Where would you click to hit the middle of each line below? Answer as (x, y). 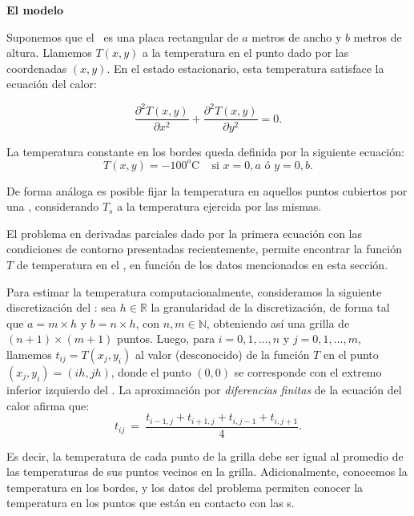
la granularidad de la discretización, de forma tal (270, 307)
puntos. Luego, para (166, 339)
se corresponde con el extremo (308, 371)
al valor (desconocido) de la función (222, 354)
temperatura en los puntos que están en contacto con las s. (151, 503)
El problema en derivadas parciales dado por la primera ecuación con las (184, 233)
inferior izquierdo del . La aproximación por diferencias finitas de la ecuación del (204, 389)
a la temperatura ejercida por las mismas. (219, 206)
